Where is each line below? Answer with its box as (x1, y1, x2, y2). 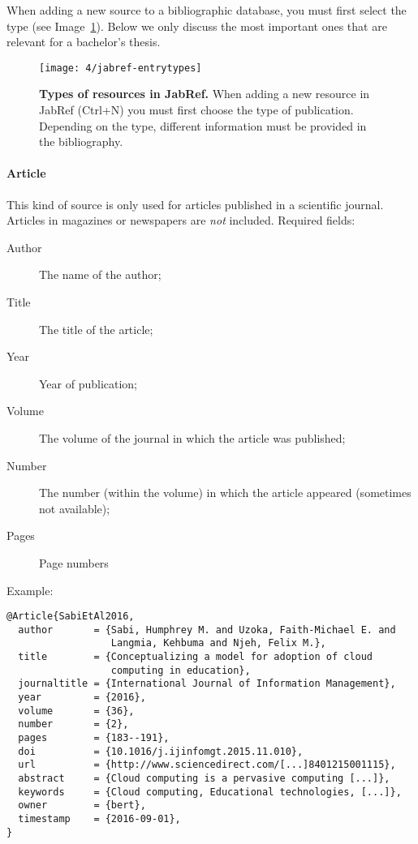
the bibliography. (39, 133, 123, 150)
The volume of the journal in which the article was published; (39, 429, 346, 446)
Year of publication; (39, 375, 138, 392)
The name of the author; (39, 266, 162, 283)
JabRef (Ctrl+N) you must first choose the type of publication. (39, 101, 354, 118)
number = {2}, (18, 718, 129, 730)
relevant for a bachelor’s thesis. (6, 33, 161, 50)
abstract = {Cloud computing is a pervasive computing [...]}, (18, 772, 390, 784)
